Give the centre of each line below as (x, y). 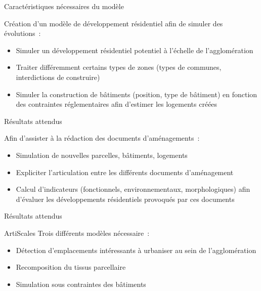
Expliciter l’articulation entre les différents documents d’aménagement (125, 172)
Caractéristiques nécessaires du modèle (64, 6)
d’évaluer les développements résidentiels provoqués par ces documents (125, 199)
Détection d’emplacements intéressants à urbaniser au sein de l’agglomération (136, 250)
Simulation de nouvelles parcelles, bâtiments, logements (102, 155)
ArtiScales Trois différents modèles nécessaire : (77, 233)
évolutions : (23, 33)
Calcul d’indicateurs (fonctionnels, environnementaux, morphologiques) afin (133, 189)
